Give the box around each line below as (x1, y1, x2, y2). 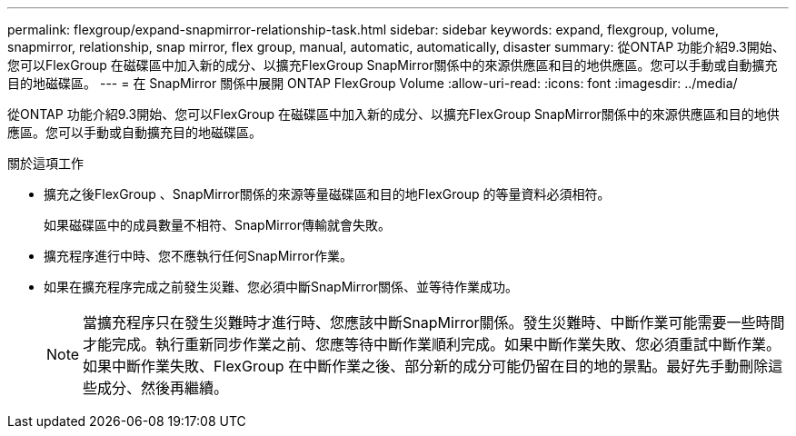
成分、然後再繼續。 (97, 379, 229, 397)
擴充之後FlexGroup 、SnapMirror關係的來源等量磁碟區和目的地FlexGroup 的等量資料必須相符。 (44, 186, 611, 202)
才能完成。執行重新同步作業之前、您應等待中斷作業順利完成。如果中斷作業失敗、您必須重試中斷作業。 (83, 335, 781, 353)
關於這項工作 (7, 155, 84, 171)
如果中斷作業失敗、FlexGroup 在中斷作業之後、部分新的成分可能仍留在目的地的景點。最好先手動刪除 (83, 357, 769, 375)
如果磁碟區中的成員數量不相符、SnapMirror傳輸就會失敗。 (44, 217, 391, 233)
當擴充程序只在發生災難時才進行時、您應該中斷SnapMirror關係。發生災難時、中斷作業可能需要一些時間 (83, 313, 785, 332)
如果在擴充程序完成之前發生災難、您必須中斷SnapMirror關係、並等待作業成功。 (44, 279, 518, 294)
